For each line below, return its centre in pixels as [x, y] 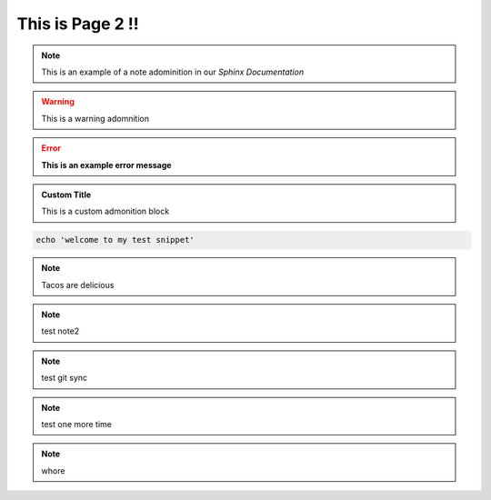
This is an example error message [106, 165]
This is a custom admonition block [105, 211]
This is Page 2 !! [78, 24]
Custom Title [66, 195]
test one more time [77, 424]
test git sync [65, 378]
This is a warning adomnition [95, 118]
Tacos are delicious [78, 285]
